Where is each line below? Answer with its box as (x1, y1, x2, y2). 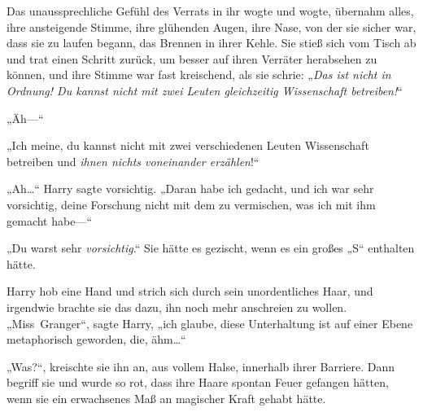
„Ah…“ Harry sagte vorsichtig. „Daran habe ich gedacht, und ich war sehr (7, 180, 374, 197)
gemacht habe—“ (7, 212, 92, 229)
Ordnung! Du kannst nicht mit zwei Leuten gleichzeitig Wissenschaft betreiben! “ (7, 81, 403, 99)
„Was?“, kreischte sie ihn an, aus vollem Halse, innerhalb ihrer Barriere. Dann (7, 357, 395, 375)
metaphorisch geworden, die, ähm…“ (7, 331, 186, 348)
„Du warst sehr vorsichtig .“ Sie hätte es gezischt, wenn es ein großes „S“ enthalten (7, 239, 415, 256)
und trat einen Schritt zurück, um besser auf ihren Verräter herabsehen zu (7, 50, 377, 67)
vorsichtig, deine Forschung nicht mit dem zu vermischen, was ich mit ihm (7, 195, 376, 213)
